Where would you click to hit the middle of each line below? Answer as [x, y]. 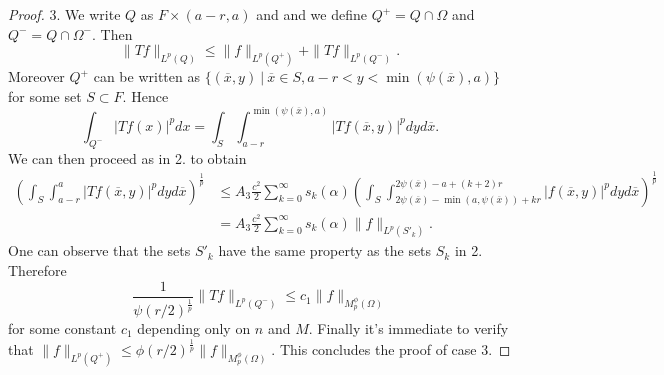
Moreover [36, 76]
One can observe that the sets [99, 250]
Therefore [37, 270]
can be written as [146, 76]
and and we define [311, 14]
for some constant [62, 327]
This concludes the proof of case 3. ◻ [395, 348]
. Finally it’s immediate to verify [408, 327]
